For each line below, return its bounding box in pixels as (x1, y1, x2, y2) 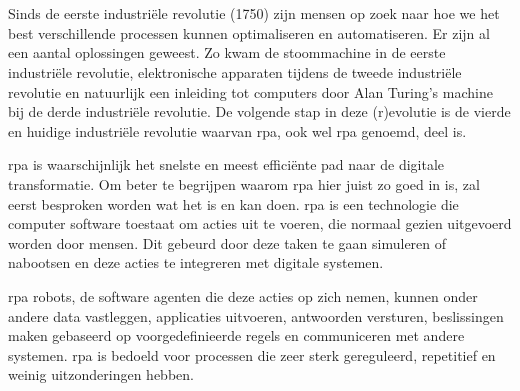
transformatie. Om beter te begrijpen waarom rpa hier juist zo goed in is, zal (8, 173, 480, 194)
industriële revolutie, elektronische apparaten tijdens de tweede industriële (8, 61, 462, 82)
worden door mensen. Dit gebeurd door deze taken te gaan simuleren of (8, 232, 447, 253)
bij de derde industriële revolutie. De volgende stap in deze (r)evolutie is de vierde (8, 101, 511, 122)
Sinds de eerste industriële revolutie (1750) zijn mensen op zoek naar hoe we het (8, 3, 500, 24)
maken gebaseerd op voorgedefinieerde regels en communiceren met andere (8, 325, 465, 346)
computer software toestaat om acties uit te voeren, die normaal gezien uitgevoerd (8, 213, 512, 234)
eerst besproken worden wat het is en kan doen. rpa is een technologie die (8, 193, 459, 214)
